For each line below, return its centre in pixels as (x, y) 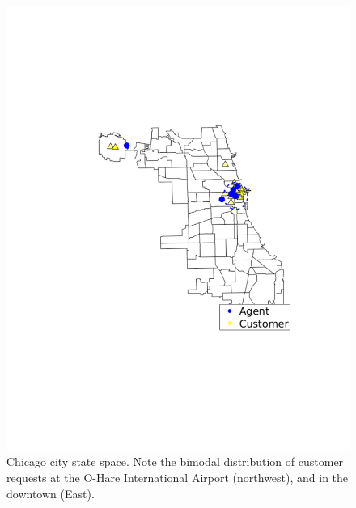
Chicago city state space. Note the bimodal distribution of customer (175, 461)
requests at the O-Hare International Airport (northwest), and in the (178, 478)
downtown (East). (51, 493)
